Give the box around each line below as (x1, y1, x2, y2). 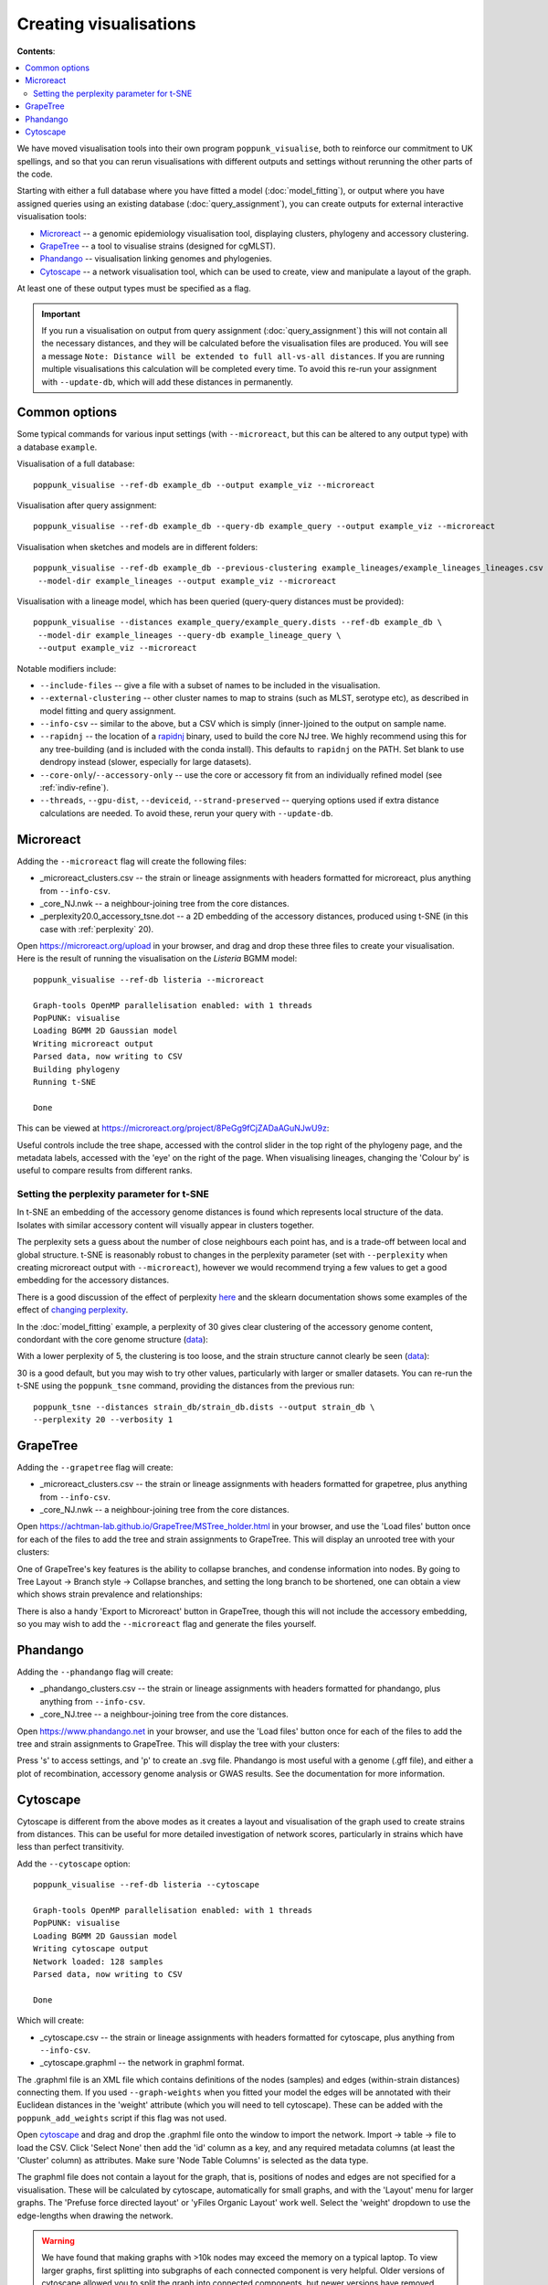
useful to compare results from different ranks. (16, 1165, 193, 1176)
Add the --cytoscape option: (16, 1858, 131, 1869)
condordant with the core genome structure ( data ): (16, 1334, 209, 1344)
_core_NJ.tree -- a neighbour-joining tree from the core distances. (39, 1709, 290, 1720)
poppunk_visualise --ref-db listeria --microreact (33, 974, 265, 984)
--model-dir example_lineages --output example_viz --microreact (37, 576, 337, 586)
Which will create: (16, 2015, 85, 2026)
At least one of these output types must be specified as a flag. (16, 283, 251, 294)
